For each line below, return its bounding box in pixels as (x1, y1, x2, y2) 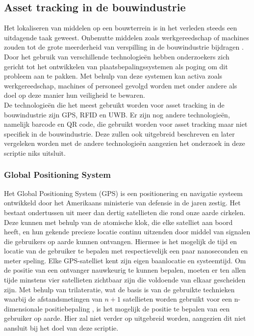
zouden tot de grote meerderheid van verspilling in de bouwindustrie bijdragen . (4, 42, 244, 52)
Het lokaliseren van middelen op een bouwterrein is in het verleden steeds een (4, 23, 237, 33)
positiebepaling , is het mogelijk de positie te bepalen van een (45, 303, 230, 313)
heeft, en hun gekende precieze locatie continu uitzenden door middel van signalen (4, 226, 251, 237)
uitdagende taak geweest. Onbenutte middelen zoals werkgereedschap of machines (4, 32, 249, 42)
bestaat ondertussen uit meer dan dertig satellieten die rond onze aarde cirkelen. (4, 207, 246, 217)
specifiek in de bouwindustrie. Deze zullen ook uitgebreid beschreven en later (4, 128, 235, 139)
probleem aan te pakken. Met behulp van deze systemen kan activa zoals (4, 71, 223, 81)
